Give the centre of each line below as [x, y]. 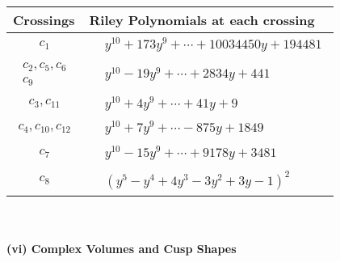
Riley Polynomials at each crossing [202, 20]
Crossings [44, 20]
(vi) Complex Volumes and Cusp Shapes [122, 249]
